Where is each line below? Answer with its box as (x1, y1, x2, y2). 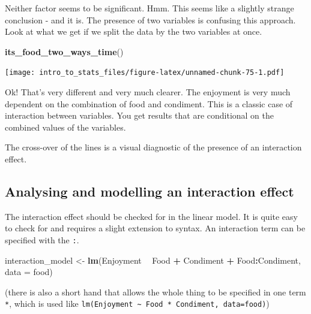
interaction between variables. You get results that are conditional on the (5, 109, 274, 122)
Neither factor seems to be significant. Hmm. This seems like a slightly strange (5, 2, 294, 14)
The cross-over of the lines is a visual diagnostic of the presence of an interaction (5, 141, 302, 153)
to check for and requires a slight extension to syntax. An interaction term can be (5, 222, 306, 234)
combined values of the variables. (5, 120, 126, 133)
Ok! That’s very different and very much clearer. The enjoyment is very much (5, 86, 291, 98)
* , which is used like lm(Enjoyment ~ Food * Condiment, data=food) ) (5, 297, 270, 310)
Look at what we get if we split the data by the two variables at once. (5, 25, 262, 38)
